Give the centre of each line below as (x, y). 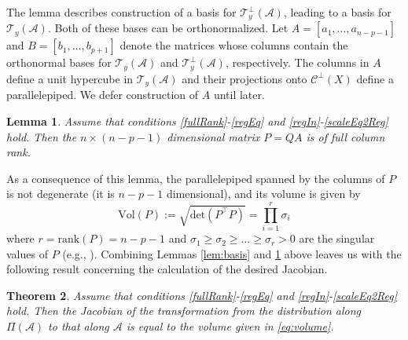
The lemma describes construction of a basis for (121, 12)
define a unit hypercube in (70, 78)
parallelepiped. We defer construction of (103, 95)
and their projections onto (244, 78)
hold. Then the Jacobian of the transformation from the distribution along (184, 311)
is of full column (346, 136)
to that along (79, 326)
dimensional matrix (213, 136)
